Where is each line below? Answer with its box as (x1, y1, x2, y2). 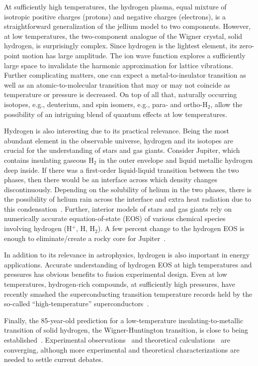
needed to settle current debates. (4, 354, 103, 365)
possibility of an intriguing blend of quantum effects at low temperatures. (4, 109, 227, 119)
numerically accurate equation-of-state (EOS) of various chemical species (4, 213, 226, 224)
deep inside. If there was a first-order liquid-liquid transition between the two (4, 164, 239, 175)
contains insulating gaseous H (4, 154, 94, 165)
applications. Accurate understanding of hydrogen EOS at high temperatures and (4, 259, 252, 269)
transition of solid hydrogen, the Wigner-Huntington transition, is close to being (4, 325, 248, 335)
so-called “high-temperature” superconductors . (4, 298, 149, 309)
